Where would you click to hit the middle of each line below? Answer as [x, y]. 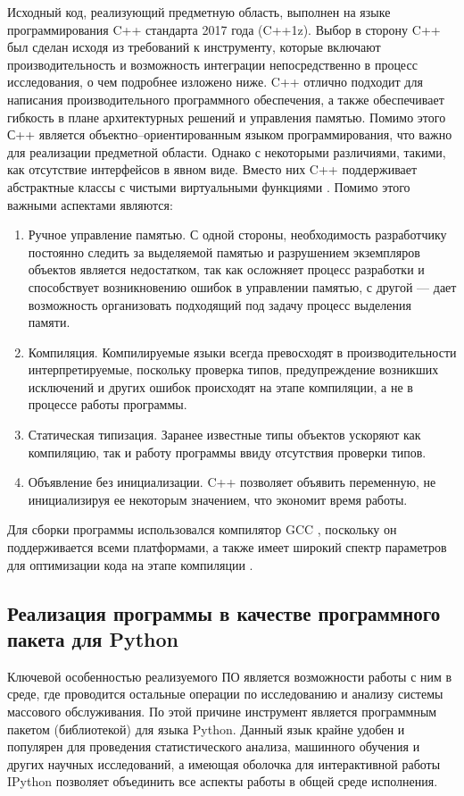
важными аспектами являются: [90, 204]
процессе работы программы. [108, 404]
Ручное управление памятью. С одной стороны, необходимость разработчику [237, 235]
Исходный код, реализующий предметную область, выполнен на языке [199, 12]
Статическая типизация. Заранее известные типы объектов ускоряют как [224, 435]
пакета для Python [93, 639]
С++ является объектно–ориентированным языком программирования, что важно [230, 134]
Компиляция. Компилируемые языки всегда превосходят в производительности [242, 352]
